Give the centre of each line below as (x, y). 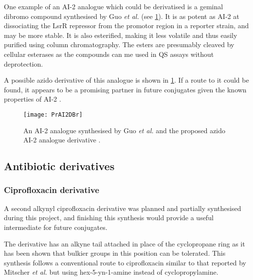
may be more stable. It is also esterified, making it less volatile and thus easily (121, 35)
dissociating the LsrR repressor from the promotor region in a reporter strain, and (126, 26)
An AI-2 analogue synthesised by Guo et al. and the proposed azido (125, 130)
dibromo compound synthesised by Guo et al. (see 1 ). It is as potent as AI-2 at (122, 16)
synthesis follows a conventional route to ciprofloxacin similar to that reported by (125, 262)
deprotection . (24, 63)
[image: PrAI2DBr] (53, 114)
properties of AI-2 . (33, 99)
